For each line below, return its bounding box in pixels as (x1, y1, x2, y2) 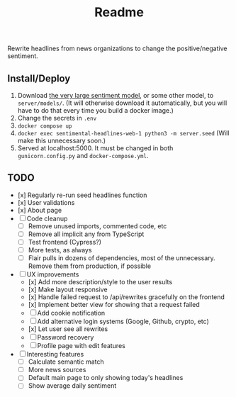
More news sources (28, 366, 86, 374)
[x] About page (17, 206, 62, 214)
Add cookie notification (37, 309, 106, 318)
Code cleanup (26, 214, 68, 223)
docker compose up (17, 123, 72, 130)
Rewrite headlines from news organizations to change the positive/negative (7, 44, 227, 53)
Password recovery (37, 333, 94, 342)
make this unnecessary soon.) (17, 136, 106, 145)
